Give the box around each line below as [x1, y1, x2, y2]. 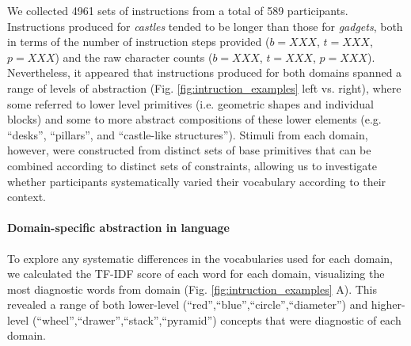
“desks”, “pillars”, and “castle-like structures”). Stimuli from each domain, [7, 126, 368, 143]
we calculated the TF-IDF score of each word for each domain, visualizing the [7, 265, 385, 282]
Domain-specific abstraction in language [7, 219, 230, 236]
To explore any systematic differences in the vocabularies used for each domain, [7, 249, 394, 266]
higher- [371, 296, 405, 313]
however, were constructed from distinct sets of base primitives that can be [7, 142, 371, 158]
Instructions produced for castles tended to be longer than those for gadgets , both [7, 17, 403, 34]
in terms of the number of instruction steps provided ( [7, 33, 270, 50]
